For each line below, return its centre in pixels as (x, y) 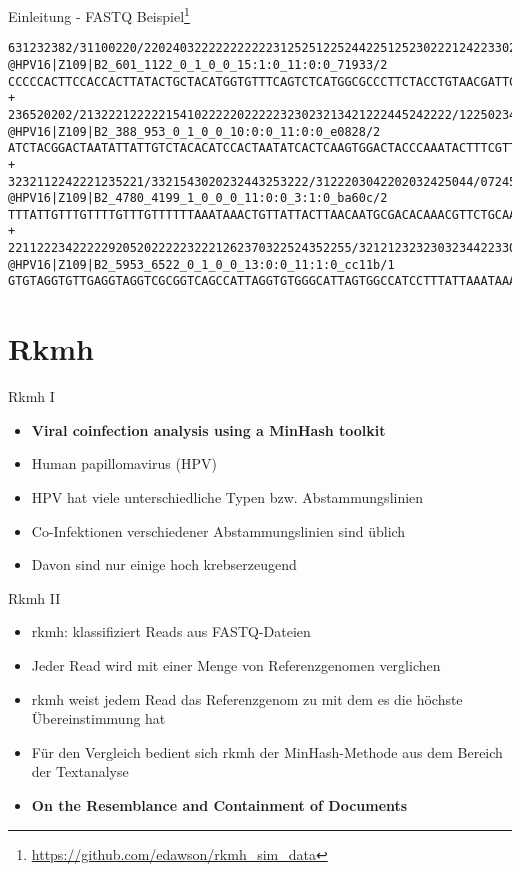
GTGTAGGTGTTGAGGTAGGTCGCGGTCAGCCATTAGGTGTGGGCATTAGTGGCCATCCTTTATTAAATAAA (262, 281)
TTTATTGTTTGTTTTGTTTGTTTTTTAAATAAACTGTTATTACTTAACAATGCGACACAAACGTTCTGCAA (262, 214)
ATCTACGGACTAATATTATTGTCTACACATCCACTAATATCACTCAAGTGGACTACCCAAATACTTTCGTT (262, 148)
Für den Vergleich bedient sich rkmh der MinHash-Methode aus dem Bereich (267, 751)
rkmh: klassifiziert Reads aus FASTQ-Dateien (171, 631)
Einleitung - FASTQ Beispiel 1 (99, 14)
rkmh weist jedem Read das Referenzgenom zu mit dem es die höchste (247, 698)
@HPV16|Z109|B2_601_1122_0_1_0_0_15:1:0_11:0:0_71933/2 (198, 64)
